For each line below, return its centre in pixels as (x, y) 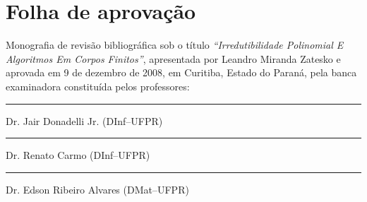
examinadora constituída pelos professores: (98, 86)
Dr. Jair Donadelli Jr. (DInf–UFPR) (84, 120)
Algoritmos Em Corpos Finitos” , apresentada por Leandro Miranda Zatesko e (173, 58)
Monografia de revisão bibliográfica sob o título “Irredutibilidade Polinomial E (175, 45)
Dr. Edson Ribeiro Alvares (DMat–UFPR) (97, 189)
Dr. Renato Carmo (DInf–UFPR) (78, 155)
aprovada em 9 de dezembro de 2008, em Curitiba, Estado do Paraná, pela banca (181, 72)
